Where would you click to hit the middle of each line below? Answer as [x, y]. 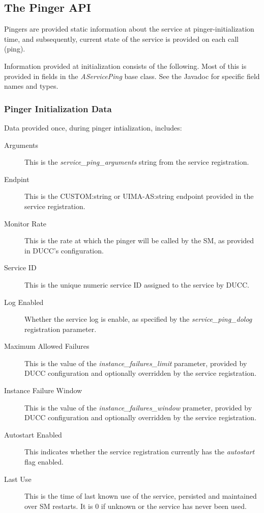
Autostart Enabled [33, 434]
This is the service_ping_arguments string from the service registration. [137, 162]
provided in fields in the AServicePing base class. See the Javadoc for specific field [132, 76]
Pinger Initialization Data [58, 108]
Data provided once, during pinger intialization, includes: [93, 127]
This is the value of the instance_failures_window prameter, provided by [138, 407]
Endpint [17, 179]
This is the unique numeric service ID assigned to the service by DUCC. [137, 284]
